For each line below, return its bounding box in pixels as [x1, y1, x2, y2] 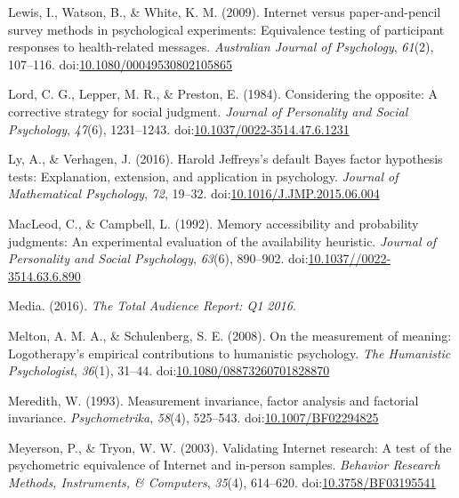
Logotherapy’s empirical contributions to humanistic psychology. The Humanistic [8, 343, 451, 362]
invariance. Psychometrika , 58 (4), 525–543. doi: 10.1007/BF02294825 [8, 408, 379, 427]
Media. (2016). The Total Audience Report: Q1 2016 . [8, 296, 296, 315]
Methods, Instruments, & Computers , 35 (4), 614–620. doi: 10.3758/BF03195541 [8, 473, 437, 492]
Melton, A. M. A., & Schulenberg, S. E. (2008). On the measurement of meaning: [8, 325, 452, 344]
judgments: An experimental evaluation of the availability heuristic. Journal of [8, 231, 436, 250]
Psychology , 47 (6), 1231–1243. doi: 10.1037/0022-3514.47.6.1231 [8, 119, 350, 138]
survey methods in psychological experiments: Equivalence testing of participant [8, 20, 445, 38]
